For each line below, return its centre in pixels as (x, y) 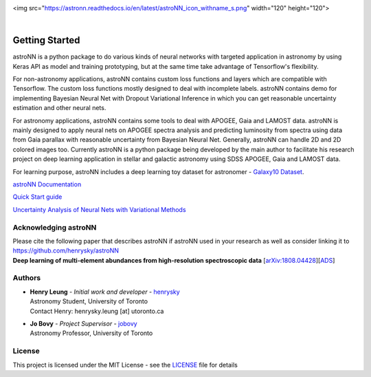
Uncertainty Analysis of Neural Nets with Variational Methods (99, 209)
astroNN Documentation (47, 184)
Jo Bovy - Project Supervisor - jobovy (83, 324)
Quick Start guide (37, 197)
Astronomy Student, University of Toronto (89, 301)
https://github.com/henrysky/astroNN (66, 250)
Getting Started (46, 40)
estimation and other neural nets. (59, 108)
